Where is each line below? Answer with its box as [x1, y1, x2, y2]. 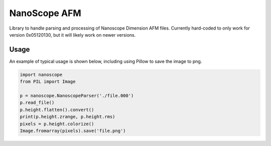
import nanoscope [20, 72, 63, 77]
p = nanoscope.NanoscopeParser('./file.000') [20, 93, 134, 98]
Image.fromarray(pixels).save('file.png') [20, 128, 126, 133]
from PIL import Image [20, 79, 76, 85]
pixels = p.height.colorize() [20, 121, 94, 126]
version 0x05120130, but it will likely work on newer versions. [9, 32, 136, 38]
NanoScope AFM [9, 8, 81, 19]
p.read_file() [20, 100, 55, 105]
